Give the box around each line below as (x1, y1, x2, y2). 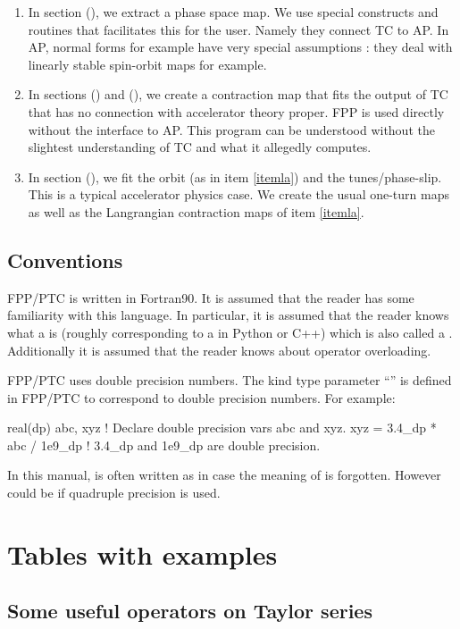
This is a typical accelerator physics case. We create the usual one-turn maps (28, 185, 449, 204)
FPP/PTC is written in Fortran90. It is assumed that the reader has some (7, 288, 414, 306)
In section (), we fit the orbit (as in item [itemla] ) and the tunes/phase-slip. (28, 167, 442, 186)
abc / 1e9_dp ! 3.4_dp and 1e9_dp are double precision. (7, 435, 321, 454)
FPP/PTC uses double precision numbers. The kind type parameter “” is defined (7, 371, 452, 390)
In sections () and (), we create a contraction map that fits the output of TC (28, 85, 448, 104)
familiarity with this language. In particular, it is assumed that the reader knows (7, 306, 449, 324)
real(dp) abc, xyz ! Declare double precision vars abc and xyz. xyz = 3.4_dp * (7, 418, 437, 437)
